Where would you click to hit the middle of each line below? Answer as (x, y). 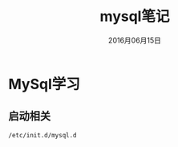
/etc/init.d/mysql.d (43, 135)
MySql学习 (44, 84)
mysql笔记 (135, 16)
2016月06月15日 (135, 40)
